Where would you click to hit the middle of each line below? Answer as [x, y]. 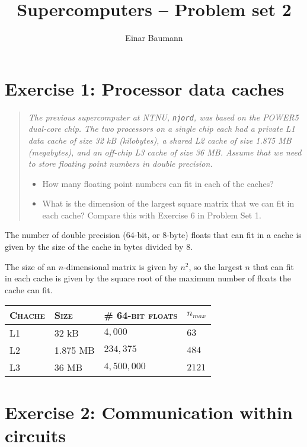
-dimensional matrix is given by [121, 266]
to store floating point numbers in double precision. [120, 164]
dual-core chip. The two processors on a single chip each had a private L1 [162, 129]
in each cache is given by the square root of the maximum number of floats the [148, 278]
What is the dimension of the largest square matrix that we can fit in [168, 203]
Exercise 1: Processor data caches [145, 88]
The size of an [31, 266]
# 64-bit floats [141, 315]
